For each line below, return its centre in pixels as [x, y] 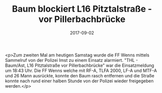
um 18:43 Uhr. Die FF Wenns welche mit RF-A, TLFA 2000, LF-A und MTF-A [81, 70]
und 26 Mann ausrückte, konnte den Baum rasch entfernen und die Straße [80, 75]
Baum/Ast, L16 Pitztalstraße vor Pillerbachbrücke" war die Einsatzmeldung [80, 65]
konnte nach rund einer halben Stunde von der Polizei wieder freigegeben [79, 81]
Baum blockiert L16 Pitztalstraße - [82, 9]
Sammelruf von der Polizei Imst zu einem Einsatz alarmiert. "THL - [71, 60]
